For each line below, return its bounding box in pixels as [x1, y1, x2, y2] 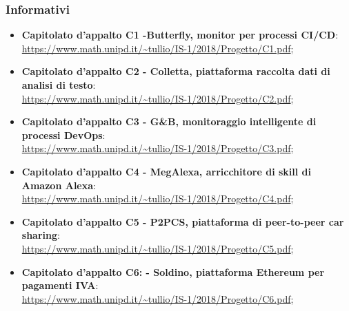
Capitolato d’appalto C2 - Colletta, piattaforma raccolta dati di [21, 64, 330, 78]
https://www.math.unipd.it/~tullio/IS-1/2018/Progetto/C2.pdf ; [21, 91, 294, 105]
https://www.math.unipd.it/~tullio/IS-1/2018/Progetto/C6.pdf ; [21, 291, 294, 305]
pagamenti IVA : [21, 278, 99, 292]
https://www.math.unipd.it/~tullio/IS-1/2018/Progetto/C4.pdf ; [21, 191, 294, 206]
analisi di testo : [21, 78, 96, 92]
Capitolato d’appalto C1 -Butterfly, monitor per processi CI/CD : [21, 28, 339, 42]
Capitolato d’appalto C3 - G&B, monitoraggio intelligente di [21, 114, 317, 129]
